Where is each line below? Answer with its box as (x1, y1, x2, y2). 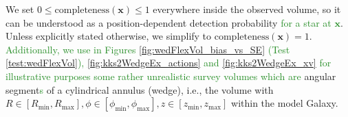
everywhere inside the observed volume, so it (153, 2, 341, 16)
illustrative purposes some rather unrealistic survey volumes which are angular (6, 68, 336, 83)
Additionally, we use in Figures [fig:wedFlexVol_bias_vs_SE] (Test (6, 42, 290, 56)
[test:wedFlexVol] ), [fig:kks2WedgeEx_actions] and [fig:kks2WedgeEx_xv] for (6, 55, 331, 70)
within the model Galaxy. (231, 96, 338, 110)
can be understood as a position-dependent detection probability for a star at (6, 15, 331, 29)
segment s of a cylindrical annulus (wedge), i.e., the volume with (6, 82, 274, 96)
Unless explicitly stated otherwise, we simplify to (6, 29, 212, 43)
